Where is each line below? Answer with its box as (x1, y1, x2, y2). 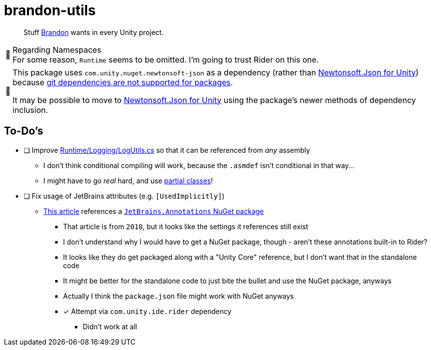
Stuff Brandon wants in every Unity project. (24, 28, 164, 36)
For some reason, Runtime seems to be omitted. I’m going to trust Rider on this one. (12, 54, 319, 65)
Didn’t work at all (83, 322, 137, 331)
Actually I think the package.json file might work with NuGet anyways (63, 291, 294, 300)
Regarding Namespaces (12, 44, 101, 55)
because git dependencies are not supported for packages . (12, 77, 233, 87)
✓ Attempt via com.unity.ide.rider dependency (63, 307, 232, 315)
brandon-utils (4, 2, 96, 19)
